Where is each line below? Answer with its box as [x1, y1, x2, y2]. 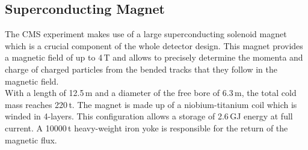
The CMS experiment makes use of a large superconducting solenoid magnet [5, 28, 287, 40]
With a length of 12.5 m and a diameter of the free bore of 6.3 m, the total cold [5, 86, 297, 99]
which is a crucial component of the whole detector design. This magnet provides [5, 39, 303, 52]
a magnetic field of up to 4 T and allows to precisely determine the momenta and [5, 51, 303, 64]
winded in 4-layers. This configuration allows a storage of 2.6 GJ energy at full [5, 110, 293, 122]
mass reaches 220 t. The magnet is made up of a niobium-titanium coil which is [5, 98, 297, 110]
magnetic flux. [5, 133, 57, 146]
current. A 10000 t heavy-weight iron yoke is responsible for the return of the [5, 121, 288, 134]
